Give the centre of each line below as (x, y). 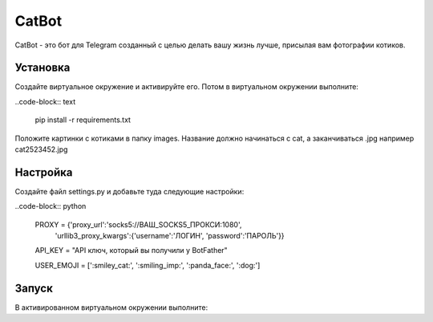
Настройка (44, 172)
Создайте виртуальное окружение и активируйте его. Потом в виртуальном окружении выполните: (186, 87)
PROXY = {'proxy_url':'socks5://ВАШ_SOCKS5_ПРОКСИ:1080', (138, 224)
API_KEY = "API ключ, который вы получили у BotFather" (131, 251)
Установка (42, 68)
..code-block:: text (45, 101)
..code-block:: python (51, 206)
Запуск (34, 288)
